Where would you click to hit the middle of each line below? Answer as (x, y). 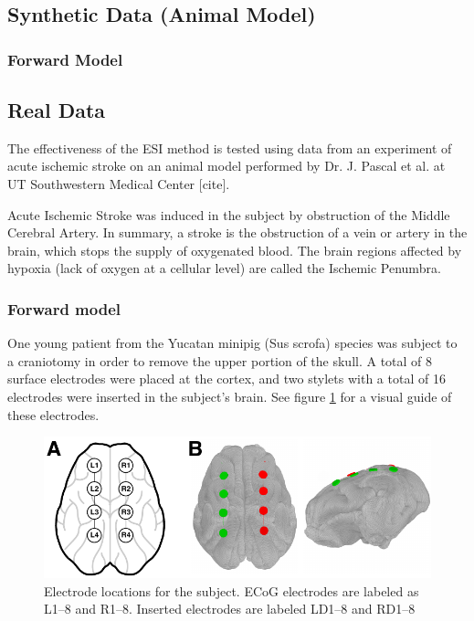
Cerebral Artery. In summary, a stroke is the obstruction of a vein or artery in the (237, 232)
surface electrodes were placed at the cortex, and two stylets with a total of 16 (226, 379)
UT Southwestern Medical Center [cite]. (119, 184)
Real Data (57, 110)
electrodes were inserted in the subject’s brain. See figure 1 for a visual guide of (230, 396)
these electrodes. (53, 414)
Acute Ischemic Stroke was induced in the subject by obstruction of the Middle (229, 214)
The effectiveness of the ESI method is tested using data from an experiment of (230, 147)
